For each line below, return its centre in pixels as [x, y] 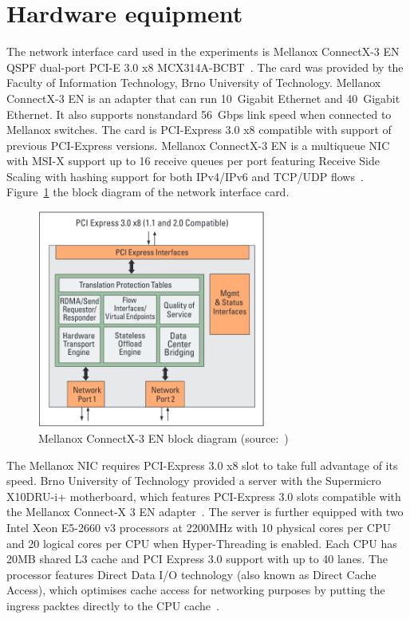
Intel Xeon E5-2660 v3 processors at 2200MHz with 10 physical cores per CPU [199, 527]
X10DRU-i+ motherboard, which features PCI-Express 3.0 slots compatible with [204, 496]
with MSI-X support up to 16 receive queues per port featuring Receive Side [193, 161]
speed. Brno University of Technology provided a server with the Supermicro [194, 481]
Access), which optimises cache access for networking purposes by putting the [196, 590]
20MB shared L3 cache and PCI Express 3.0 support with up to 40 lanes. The [197, 559]
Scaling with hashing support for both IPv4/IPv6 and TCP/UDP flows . [185, 176]
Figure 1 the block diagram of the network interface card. [148, 192]
